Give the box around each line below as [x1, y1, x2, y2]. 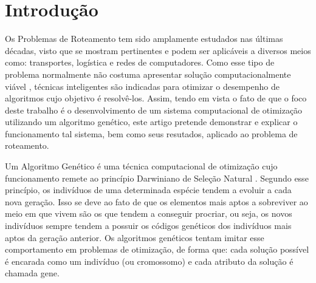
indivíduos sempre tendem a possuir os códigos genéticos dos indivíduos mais [5, 219, 292, 232]
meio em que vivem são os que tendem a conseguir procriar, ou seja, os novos [5, 207, 292, 220]
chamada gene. [5, 267, 60, 279]
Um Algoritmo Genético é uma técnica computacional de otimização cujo [5, 160, 278, 172]
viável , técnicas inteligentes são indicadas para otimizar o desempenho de [5, 80, 280, 92]
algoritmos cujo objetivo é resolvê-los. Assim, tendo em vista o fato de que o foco [5, 92, 307, 104]
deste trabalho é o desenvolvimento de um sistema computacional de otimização [5, 103, 303, 116]
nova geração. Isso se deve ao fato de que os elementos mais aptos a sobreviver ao [5, 195, 308, 208]
